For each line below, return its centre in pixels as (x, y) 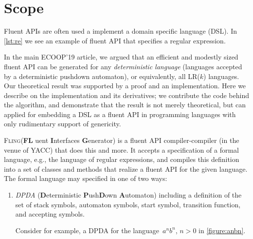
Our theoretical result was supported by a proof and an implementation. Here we (125, 86)
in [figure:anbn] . (222, 230)
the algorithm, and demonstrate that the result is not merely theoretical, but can (125, 105)
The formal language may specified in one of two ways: (86, 178)
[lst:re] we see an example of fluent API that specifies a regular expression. (115, 40)
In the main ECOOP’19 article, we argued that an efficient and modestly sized (121, 57)
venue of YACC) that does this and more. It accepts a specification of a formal (121, 149)
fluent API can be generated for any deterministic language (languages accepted (123, 66)
